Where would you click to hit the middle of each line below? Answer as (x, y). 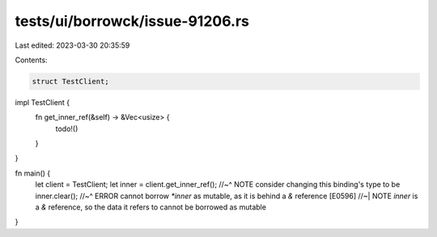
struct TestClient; (70, 81)
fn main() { (33, 173)
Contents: (31, 60)
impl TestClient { (42, 102)
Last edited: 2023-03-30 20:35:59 (72, 45)
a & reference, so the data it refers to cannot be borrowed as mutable (151, 207)
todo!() (67, 129)
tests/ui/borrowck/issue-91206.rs (132, 21)
